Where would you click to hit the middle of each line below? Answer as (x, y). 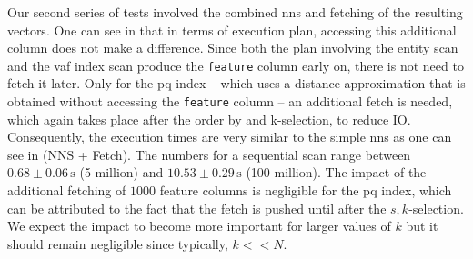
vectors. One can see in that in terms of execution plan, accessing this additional (232, 30)
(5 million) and (121, 172)
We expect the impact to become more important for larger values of (199, 226)
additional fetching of (67, 190)
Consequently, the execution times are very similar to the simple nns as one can (230, 137)
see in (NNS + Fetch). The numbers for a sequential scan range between (209, 154)
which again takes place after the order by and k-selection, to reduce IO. (209, 119)
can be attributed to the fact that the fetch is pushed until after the (197, 208)
